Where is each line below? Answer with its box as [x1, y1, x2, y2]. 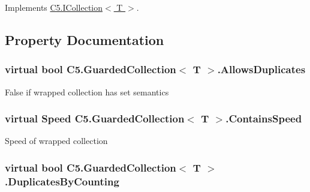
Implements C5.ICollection [5, 1, 103, 13]
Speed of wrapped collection [5, 134, 108, 147]
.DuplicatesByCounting [5, 173, 119, 188]
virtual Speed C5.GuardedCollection [5, 111, 185, 126]
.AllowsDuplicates [217, 62, 306, 77]
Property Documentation [5, 30, 164, 49]
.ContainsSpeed [225, 111, 302, 126]
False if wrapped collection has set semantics [5, 85, 169, 98]
